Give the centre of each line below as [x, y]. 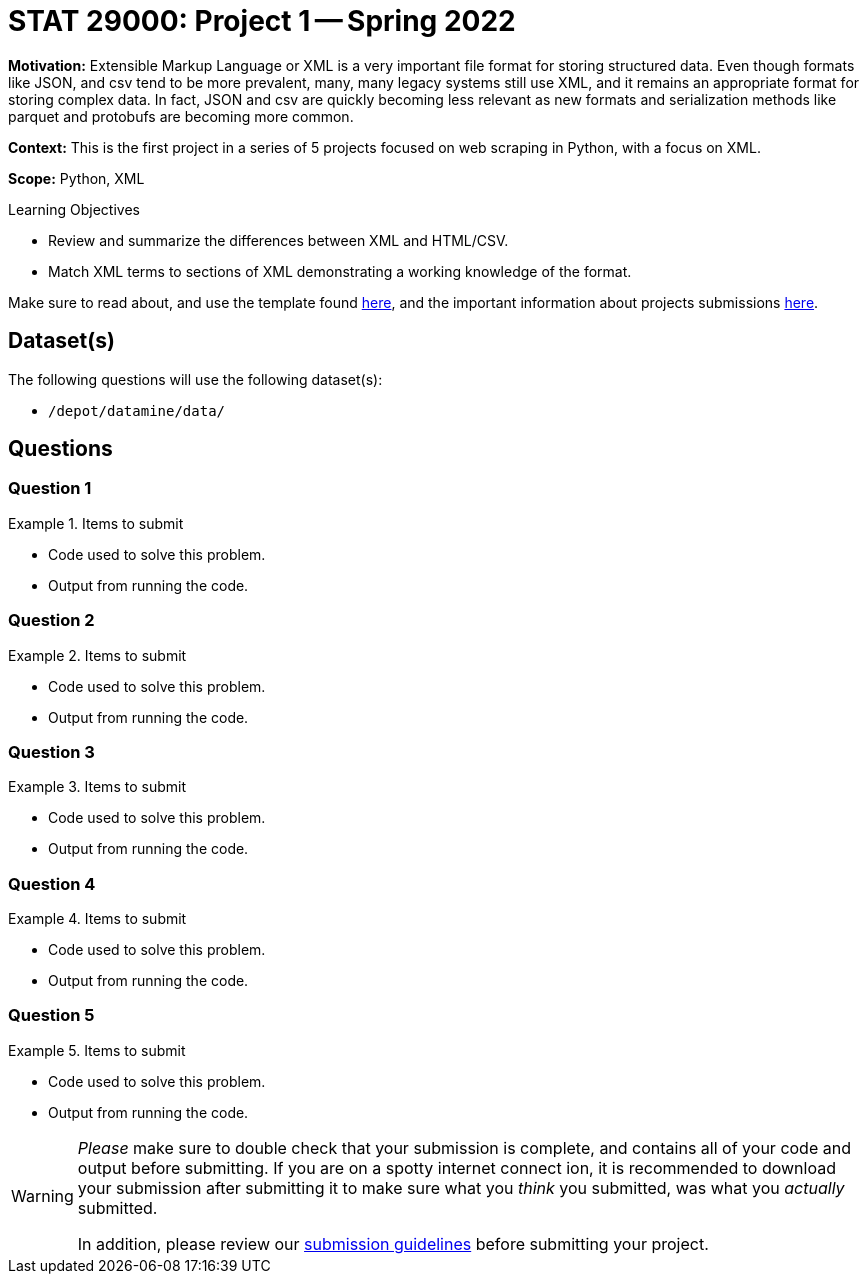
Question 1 [50, 488]
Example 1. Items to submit [96, 523]
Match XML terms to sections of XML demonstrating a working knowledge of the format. [340, 271]
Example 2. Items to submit [97, 655]
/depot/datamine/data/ [137, 410]
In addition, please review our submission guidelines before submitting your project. [393, 1243]
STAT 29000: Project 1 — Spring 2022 [262, 21]
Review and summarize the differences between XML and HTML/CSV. [278, 240]
